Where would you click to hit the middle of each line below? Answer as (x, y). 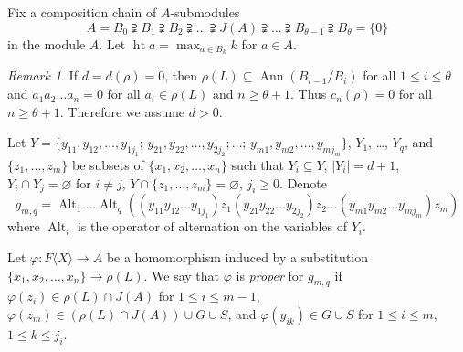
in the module (47, 43)
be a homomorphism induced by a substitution (237, 256)
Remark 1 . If (42, 75)
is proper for (270, 275)
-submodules (205, 12)
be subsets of (108, 164)
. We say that (182, 275)
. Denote (304, 182)
